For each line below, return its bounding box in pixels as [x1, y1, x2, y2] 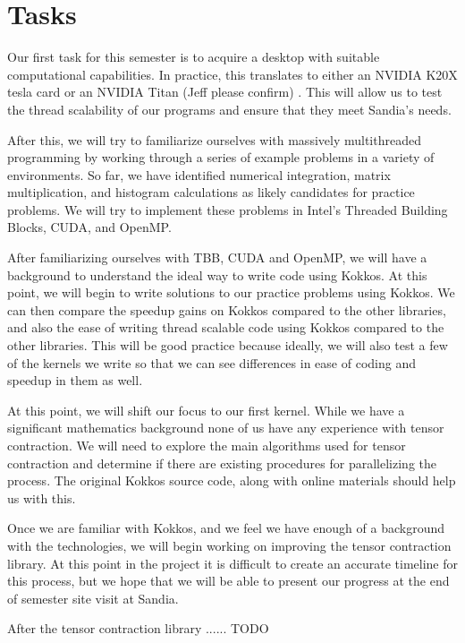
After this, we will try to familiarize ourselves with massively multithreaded [7, 130, 421, 149]
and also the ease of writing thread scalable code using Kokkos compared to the [7, 318, 444, 337]
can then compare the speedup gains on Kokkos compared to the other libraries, [7, 300, 446, 319]
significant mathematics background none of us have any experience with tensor [7, 418, 444, 437]
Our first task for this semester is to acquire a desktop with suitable [7, 47, 380, 66]
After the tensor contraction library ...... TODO [7, 619, 269, 638]
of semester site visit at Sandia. [7, 588, 179, 607]
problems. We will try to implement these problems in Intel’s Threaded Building [7, 200, 448, 219]
